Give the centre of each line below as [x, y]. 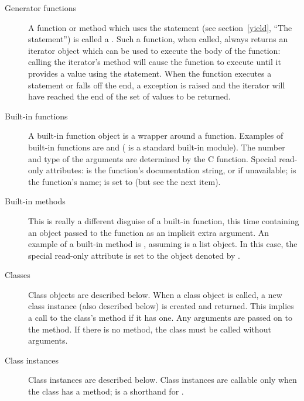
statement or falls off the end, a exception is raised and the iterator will [157, 85]
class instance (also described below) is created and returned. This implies [161, 306]
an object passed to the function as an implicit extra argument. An [148, 232]
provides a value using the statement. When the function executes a [150, 73]
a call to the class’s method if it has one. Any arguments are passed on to [160, 318]
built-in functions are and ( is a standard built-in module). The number [157, 147]
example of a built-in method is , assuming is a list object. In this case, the [163, 244]
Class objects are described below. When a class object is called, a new [155, 294]
